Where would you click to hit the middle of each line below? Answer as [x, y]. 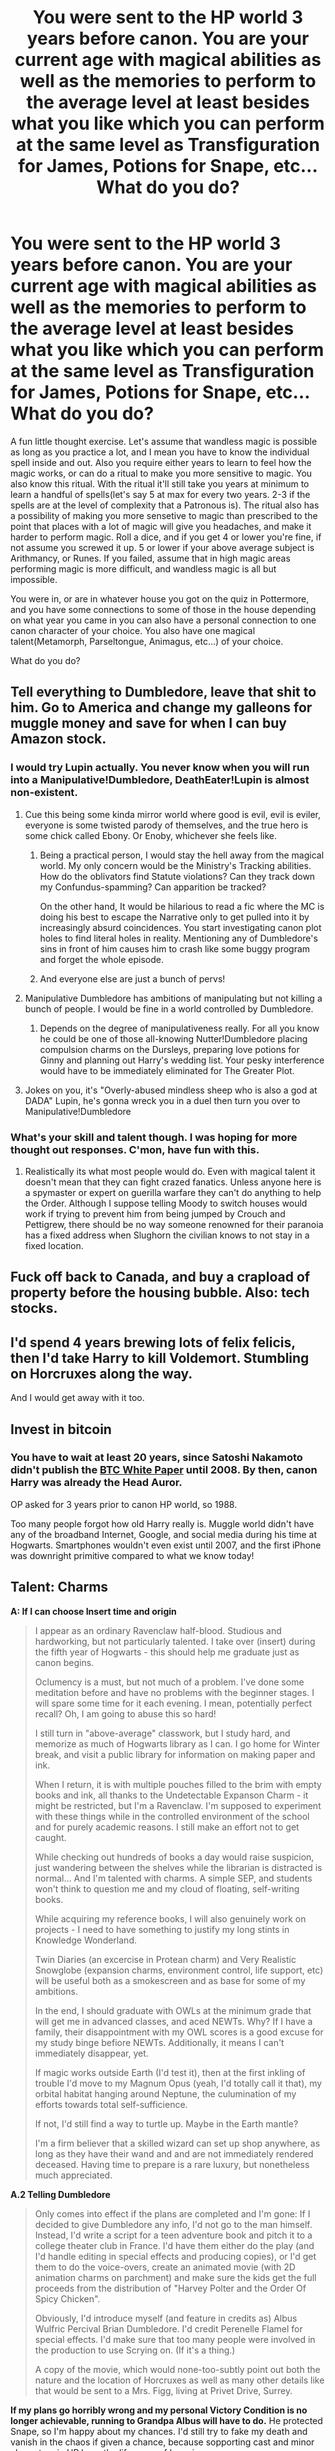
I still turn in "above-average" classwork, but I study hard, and [162, 1733]
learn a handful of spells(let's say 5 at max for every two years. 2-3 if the [160, 494]
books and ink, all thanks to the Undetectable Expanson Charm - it [171, 1795]
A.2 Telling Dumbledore [60, 2194]
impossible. [34, 579]
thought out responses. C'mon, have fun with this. [135, 1149]
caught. [50, 1837]
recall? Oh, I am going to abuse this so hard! [125, 1713]
